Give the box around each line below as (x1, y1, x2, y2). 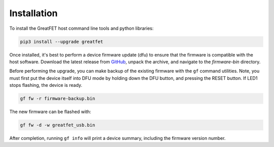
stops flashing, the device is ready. (9, 82, 83, 88)
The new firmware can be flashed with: (9, 109, 91, 115)
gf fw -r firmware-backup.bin (20, 96, 95, 102)
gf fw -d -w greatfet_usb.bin (20, 122, 95, 128)
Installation (9, 8, 58, 19)
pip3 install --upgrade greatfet (20, 38, 104, 44)
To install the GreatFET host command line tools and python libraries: (9, 25, 154, 31)
